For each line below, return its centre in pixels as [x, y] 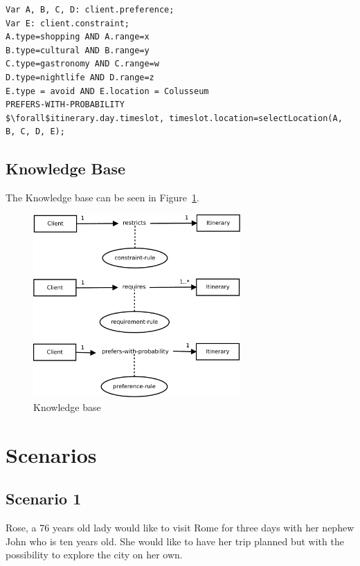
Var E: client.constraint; [67, 23]
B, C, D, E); [35, 132]
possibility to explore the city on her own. [94, 555]
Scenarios [51, 454]
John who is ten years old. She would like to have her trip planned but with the [175, 541]
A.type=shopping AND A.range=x [78, 37]
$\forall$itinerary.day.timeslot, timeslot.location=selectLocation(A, [174, 118]
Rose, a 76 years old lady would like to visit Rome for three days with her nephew [180, 528]
